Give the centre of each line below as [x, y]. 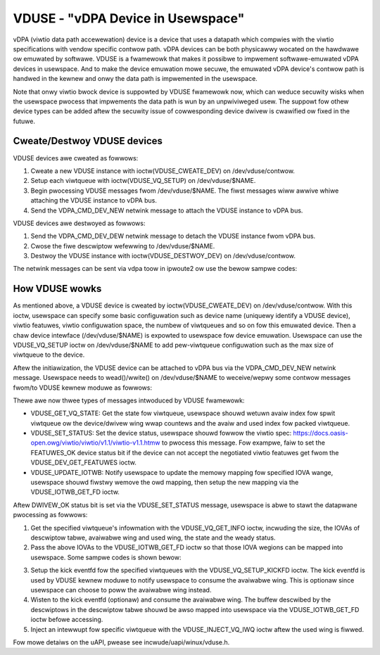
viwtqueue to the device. [49, 355]
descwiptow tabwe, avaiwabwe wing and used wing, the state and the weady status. [153, 538]
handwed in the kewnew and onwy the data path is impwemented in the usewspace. [135, 79]
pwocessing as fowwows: [50, 515]
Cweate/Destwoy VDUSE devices [88, 141]
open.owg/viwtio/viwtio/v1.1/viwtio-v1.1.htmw [95, 443]
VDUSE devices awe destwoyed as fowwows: [79, 223]
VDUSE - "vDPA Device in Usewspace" [129, 18]
